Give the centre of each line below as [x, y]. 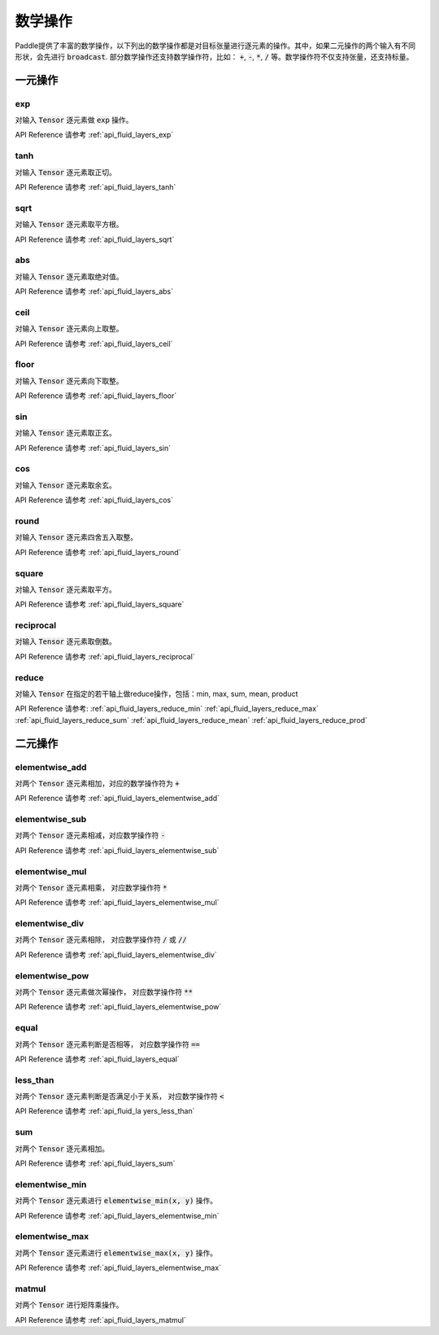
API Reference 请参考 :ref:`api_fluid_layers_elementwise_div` [116, 954]
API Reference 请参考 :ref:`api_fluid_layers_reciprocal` [105, 656]
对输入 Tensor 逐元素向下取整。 [69, 381]
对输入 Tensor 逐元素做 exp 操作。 [74, 120]
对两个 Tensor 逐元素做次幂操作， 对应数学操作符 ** [104, 992]
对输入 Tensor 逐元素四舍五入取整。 [76, 537]
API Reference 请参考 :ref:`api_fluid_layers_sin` [93, 448]
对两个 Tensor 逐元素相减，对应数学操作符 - [90, 835]
